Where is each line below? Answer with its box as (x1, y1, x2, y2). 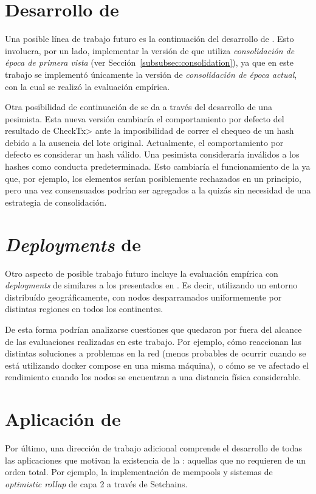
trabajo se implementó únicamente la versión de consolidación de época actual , (5, 68, 297, 80)
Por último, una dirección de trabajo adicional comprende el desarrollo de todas (5, 442, 303, 454)
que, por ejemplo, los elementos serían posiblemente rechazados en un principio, (5, 172, 301, 184)
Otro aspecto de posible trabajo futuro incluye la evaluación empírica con (5, 266, 278, 279)
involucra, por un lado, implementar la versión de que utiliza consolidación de (5, 44, 295, 57)
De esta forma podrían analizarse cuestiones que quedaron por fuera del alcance (5, 322, 302, 335)
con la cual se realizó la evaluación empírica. (5, 80, 170, 92)
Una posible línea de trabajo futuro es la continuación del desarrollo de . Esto (5, 32, 294, 45)
